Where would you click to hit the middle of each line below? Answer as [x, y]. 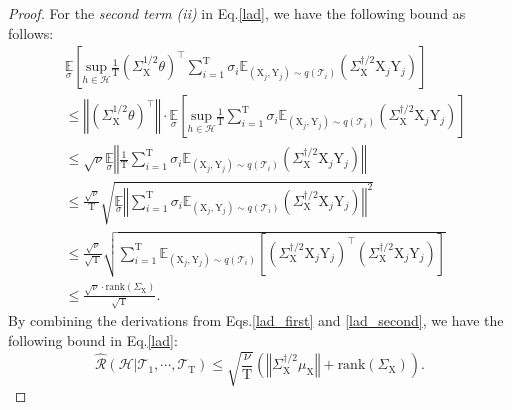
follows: [31, 32]
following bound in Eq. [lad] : [93, 339]
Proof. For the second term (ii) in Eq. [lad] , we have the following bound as [237, 13]
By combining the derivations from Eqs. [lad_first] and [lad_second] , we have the [256, 320]
